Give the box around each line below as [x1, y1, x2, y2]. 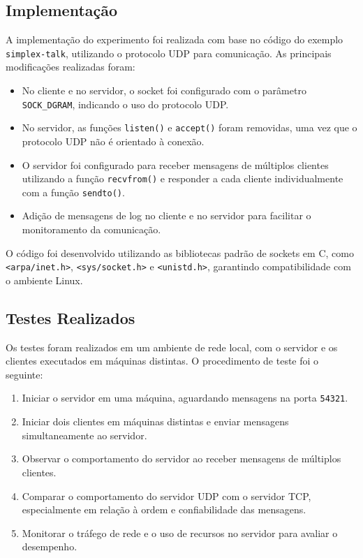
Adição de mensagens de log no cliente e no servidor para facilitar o [22, 208, 311, 223]
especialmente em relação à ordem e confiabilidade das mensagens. [22, 502, 306, 517]
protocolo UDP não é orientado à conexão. [22, 133, 205, 148]
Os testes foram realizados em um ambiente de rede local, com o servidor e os [6, 339, 338, 354]
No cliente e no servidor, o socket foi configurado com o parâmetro [22, 83, 306, 98]
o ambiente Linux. [6, 272, 83, 287]
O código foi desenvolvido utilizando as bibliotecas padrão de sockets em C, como [6, 245, 354, 260]
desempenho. [22, 539, 77, 554]
